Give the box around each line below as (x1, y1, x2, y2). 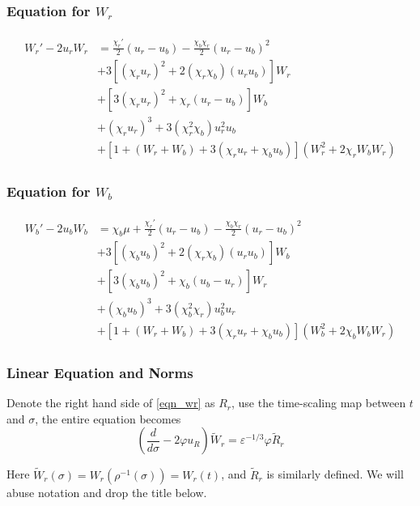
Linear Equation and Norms (6, 362, 193, 382)
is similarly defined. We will (266, 466, 404, 483)
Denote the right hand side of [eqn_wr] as (6, 394, 215, 411)
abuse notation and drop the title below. (6, 483, 207, 500)
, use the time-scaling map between (231, 394, 406, 411)
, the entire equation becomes (35, 410, 181, 427)
